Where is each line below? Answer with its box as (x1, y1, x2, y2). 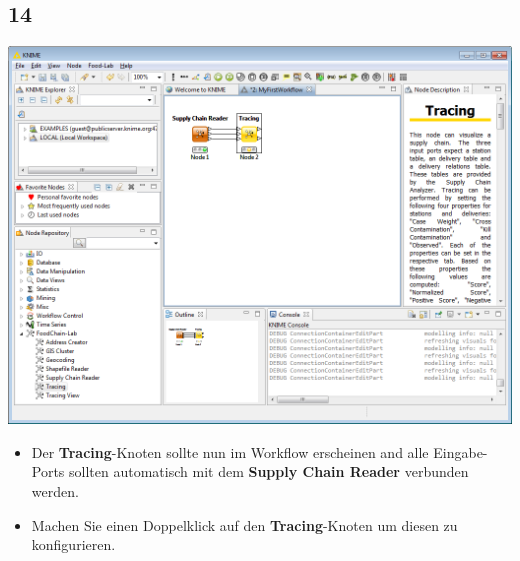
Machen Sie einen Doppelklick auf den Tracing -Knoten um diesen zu (31, 514, 458, 535)
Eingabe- (433, 441, 488, 462)
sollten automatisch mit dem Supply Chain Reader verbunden (69, 461, 469, 482)
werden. (31, 480, 79, 501)
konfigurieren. (31, 534, 116, 555)
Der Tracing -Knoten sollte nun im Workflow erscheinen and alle (31, 441, 429, 462)
